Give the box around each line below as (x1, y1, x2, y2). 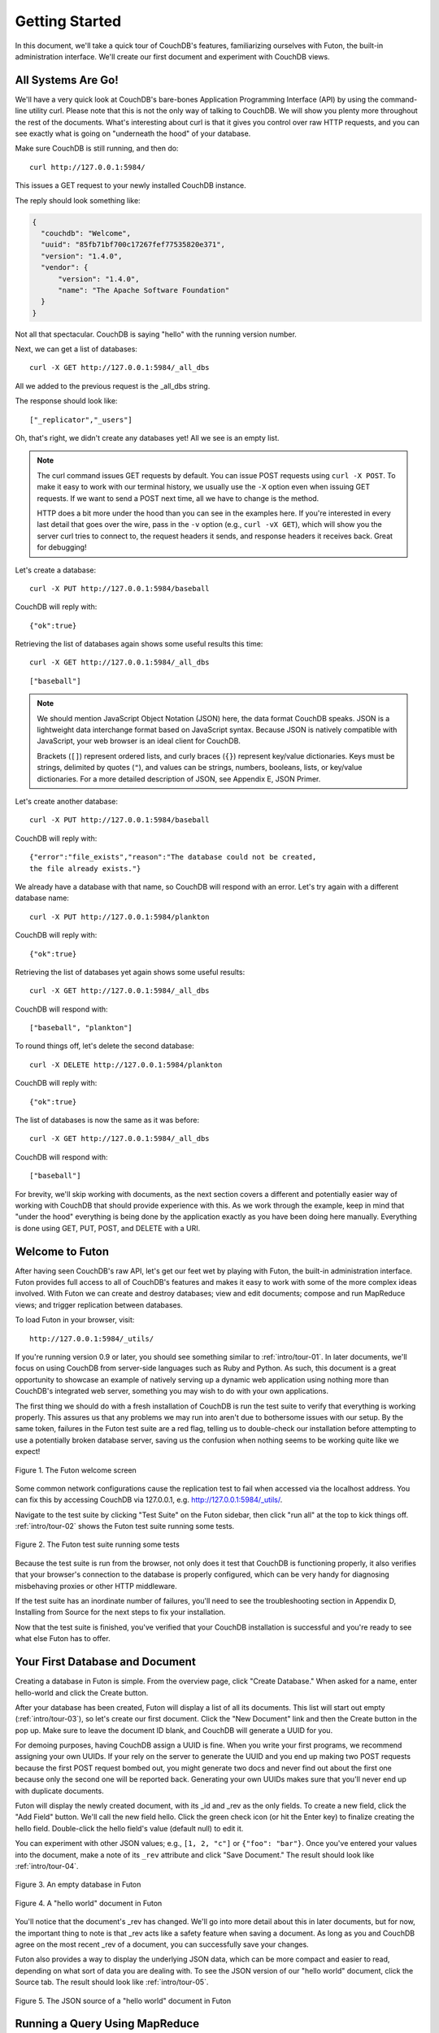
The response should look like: (15, 396, 118, 406)
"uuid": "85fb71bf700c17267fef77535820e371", (41, 240, 225, 250)
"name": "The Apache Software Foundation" (58, 285, 230, 294)
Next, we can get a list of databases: (15, 344, 138, 354)
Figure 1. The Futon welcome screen (15, 1465, 137, 1475)
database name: (15, 893, 69, 903)
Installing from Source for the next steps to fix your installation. (15, 1607, 226, 1617)
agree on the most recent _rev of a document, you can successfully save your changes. (15, 1939, 309, 1949)
